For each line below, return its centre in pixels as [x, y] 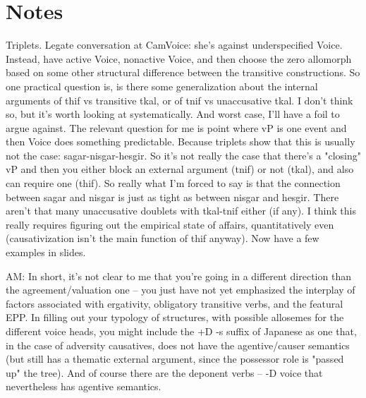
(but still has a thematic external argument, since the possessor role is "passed [175, 359]
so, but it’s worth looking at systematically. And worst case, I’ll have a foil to [173, 114]
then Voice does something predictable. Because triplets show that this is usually [181, 141]
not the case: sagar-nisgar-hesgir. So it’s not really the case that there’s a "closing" [183, 155]
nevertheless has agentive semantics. [84, 386]
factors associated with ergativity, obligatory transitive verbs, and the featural [175, 303]
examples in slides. [46, 252]
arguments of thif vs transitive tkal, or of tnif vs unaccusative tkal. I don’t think [179, 100]
